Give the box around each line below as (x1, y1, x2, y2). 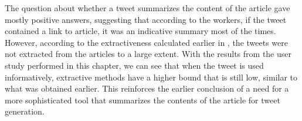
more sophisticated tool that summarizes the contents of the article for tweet (5, 93, 280, 106)
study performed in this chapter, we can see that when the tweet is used (5, 59, 264, 71)
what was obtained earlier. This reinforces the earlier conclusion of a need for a (5, 82, 289, 95)
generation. (5, 105, 45, 117)
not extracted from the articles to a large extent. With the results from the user (5, 48, 291, 60)
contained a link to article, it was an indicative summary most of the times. (5, 25, 276, 37)
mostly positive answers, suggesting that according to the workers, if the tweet (5, 13, 287, 25)
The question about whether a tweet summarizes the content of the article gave (5, 2, 290, 14)
